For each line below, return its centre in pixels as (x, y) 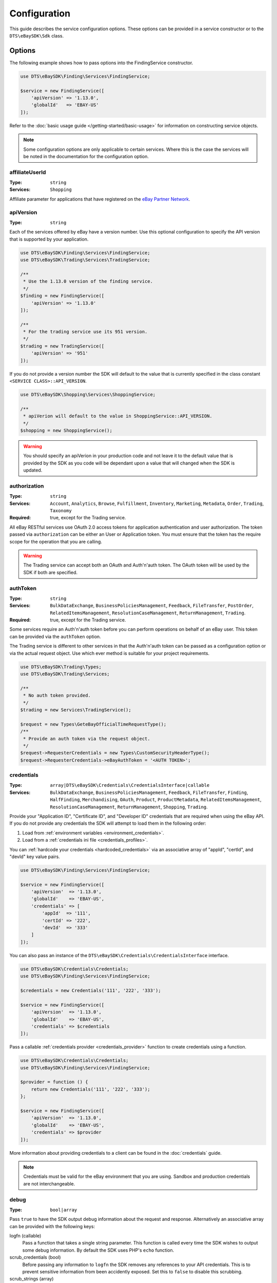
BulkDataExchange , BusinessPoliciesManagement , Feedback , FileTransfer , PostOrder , (152, 606)
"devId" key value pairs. (35, 857)
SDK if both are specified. (51, 572)
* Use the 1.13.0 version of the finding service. (88, 281)
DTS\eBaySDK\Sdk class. (37, 35)
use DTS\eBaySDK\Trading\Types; (61, 667)
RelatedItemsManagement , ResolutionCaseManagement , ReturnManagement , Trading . (148, 613)
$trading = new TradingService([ (62, 346)
